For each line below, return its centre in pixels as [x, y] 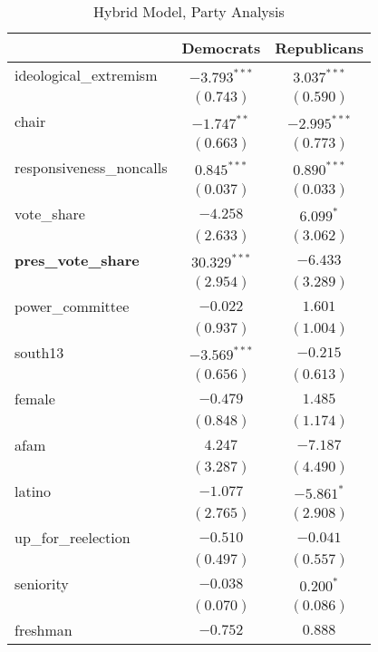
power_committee [72, 306]
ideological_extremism [86, 75]
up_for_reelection [73, 537]
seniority [42, 584]
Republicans [319, 48]
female [35, 399]
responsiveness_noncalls [91, 167]
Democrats [221, 48]
